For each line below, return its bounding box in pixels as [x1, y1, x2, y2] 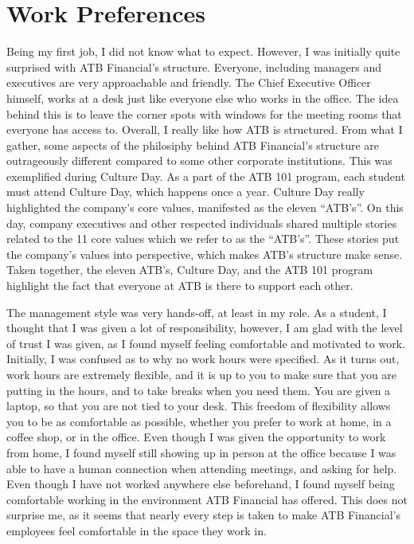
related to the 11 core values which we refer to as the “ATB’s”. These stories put [6, 230, 400, 247]
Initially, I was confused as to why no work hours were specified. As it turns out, [6, 350, 400, 367]
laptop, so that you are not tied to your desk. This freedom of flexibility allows [6, 397, 391, 414]
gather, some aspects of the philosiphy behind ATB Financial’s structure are [6, 136, 380, 153]
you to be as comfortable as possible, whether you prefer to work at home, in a [6, 413, 392, 429]
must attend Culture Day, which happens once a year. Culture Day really [6, 183, 365, 200]
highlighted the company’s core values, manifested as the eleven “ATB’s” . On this [6, 199, 404, 216]
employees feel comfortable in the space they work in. [6, 522, 267, 538]
